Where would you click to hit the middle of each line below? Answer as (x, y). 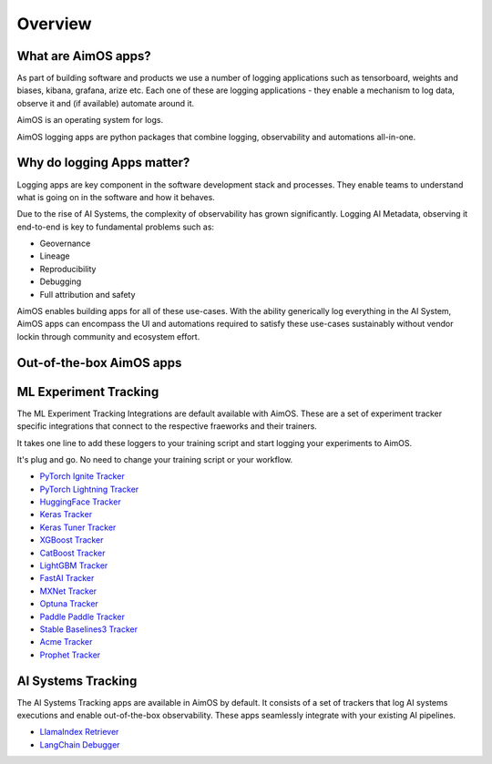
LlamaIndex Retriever (79, 732)
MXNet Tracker (68, 591)
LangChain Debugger (80, 744)
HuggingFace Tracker (81, 502)
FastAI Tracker (67, 578)
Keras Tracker (66, 514)
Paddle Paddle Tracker (82, 616)
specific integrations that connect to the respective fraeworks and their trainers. (167, 426)
